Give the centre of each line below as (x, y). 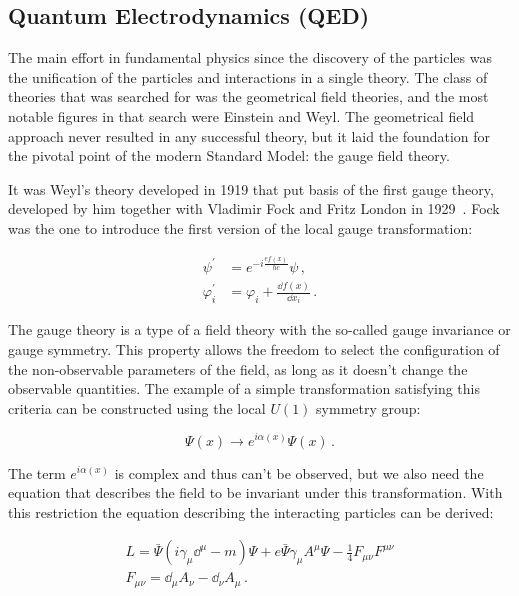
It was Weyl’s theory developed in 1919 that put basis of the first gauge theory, (251, 188)
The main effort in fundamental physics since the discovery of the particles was (250, 57)
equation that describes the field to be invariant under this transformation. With (255, 492)
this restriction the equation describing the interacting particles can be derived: (251, 511)
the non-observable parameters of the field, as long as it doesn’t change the (238, 368)
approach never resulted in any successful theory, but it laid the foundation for (249, 135)
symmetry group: (368, 407)
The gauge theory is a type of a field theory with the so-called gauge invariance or (259, 329)
